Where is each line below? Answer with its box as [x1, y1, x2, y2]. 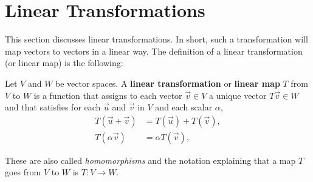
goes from [5, 166, 41, 178]
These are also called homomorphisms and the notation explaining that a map [5, 153, 296, 166]
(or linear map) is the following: [5, 56, 123, 69]
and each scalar [155, 101, 213, 113]
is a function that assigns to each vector [33, 89, 182, 101]
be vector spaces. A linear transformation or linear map [55, 76, 280, 89]
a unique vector [208, 89, 267, 101]
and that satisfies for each [5, 101, 101, 113]
